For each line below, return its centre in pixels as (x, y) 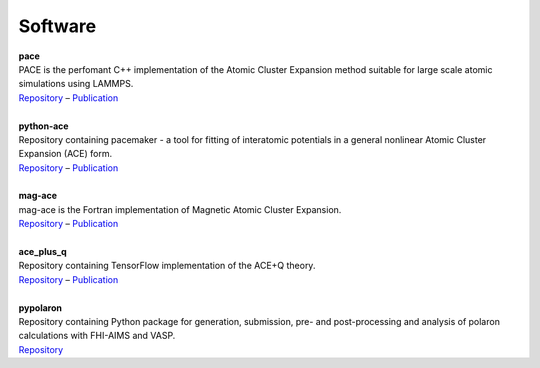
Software (57, 26)
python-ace (43, 126)
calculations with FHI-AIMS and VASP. (97, 336)
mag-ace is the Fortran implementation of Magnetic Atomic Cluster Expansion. (180, 209)
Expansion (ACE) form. (65, 154)
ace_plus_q (42, 252)
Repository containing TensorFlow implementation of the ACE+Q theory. (167, 266)
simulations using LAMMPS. (76, 84)
